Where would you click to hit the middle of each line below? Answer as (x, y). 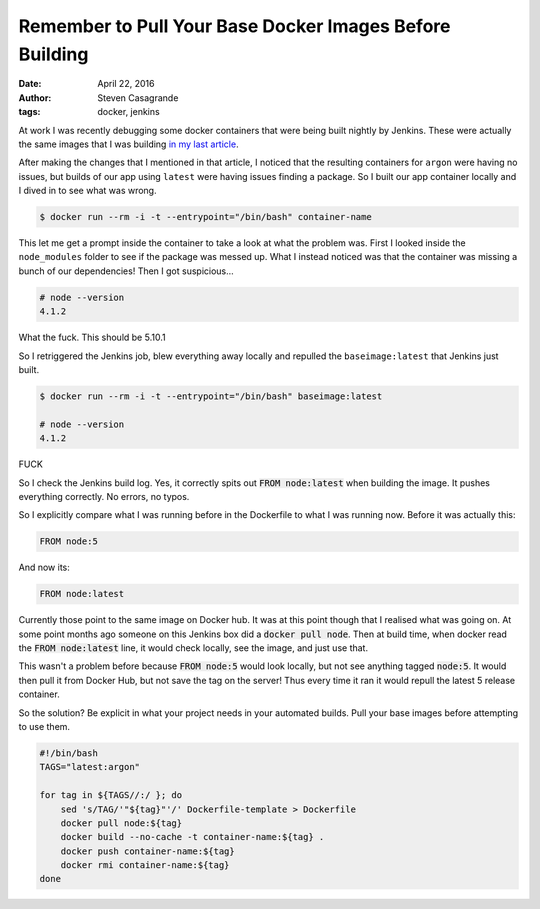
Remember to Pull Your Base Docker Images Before (234, 26)
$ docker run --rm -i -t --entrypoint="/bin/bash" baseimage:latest (211, 396)
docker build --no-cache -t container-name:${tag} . (192, 837)
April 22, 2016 (126, 84)
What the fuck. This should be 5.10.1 (92, 337)
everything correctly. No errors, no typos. (104, 496)
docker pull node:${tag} (121, 823)
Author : (35, 97)
